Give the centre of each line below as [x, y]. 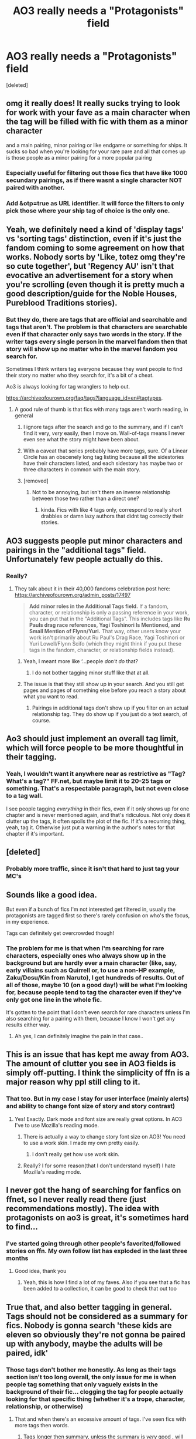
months [17, 1258]
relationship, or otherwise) [45, 1406]
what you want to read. [51, 696]
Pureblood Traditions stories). [62, 303]
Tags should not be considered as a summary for [97, 1316]
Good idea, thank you [40, 1271]
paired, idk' [27, 1353]
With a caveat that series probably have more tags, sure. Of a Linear [106, 451]
